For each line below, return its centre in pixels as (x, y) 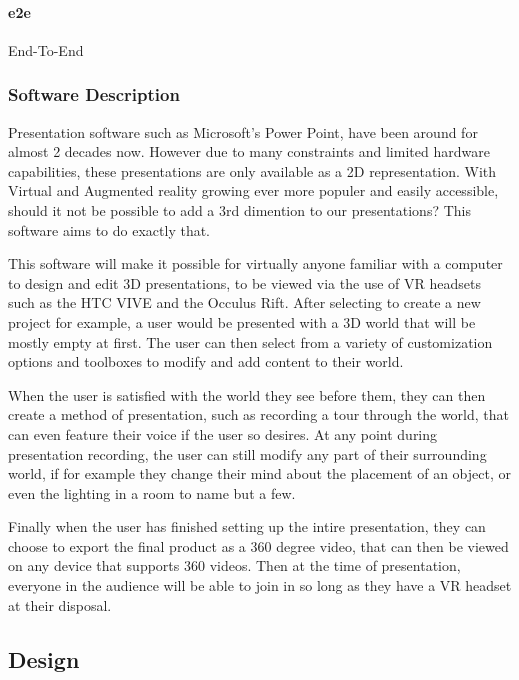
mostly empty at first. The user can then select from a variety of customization (250, 341)
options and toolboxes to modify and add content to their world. (206, 361)
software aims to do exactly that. (109, 229)
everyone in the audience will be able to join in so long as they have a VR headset (260, 585)
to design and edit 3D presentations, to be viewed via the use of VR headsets (244, 282)
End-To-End (46, 49)
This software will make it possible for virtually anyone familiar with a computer (255, 263)
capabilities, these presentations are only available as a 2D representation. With (252, 170)
